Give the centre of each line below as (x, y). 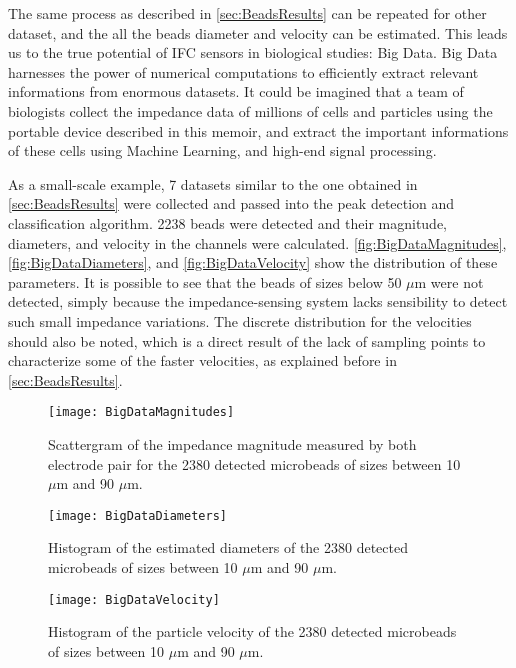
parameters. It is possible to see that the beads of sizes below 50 (205, 281)
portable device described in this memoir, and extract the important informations (258, 130)
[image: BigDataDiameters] (137, 515)
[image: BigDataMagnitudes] (141, 412)
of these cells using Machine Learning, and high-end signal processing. (222, 150)
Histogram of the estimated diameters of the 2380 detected (228, 547)
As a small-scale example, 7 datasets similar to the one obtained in (213, 183)
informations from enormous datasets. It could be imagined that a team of (236, 91)
